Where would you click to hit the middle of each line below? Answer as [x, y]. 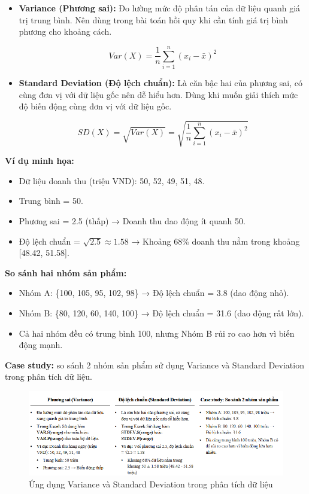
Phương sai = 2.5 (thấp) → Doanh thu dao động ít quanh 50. [132, 221]
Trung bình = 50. [51, 201]
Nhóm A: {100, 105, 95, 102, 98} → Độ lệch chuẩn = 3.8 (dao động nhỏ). [154, 293]
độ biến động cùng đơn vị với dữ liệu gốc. [95, 106]
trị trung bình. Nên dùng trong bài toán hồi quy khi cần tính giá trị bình [153, 19]
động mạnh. [41, 345]
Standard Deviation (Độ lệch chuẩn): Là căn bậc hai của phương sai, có [160, 82]
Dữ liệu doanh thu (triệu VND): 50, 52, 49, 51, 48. [112, 180]
